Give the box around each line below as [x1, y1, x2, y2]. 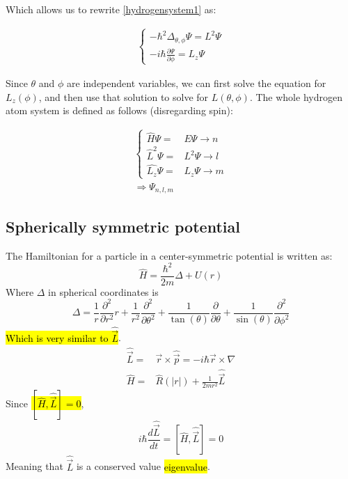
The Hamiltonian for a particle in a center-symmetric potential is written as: [6, 248, 333, 262]
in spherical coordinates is [48, 284, 159, 299]
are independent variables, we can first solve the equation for [67, 75, 326, 90]
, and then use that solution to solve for [38, 89, 209, 104]
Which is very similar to [6, 330, 109, 345]
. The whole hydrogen [249, 89, 342, 104]
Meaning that [6, 459, 63, 473]
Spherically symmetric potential [6, 215, 240, 237]
